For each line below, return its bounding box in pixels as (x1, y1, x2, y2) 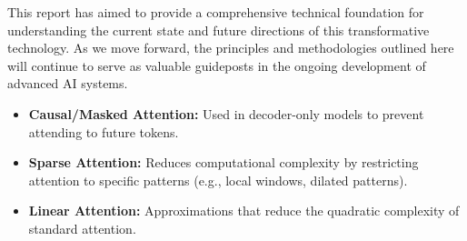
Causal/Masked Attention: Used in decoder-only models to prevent (28, 104, 424, 123)
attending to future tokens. (28, 122, 179, 141)
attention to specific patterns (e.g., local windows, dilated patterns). (28, 170, 408, 189)
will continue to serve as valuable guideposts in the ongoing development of (7, 55, 426, 75)
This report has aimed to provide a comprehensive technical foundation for (7, 3, 424, 21)
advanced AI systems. (7, 74, 128, 93)
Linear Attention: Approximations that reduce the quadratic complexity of (28, 201, 460, 220)
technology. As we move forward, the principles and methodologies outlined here (7, 38, 454, 57)
